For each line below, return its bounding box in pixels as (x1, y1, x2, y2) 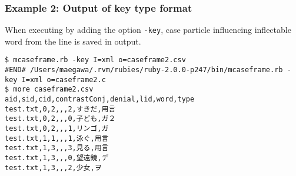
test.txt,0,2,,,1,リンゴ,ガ (5, 124, 109, 133)
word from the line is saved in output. (5, 35, 141, 47)
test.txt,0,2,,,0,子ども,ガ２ (5, 114, 116, 123)
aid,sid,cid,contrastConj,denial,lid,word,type (5, 95, 195, 104)
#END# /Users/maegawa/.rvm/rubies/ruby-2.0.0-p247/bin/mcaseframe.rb (5, 66, 283, 75)
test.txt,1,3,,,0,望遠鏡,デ (5, 154, 109, 163)
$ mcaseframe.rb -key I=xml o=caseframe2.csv (5, 56, 186, 65)
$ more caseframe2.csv (5, 85, 94, 94)
